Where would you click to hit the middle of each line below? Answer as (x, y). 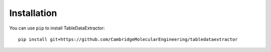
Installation (33, 13)
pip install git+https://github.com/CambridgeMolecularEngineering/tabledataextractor (128, 39)
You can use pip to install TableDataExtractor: (57, 28)
